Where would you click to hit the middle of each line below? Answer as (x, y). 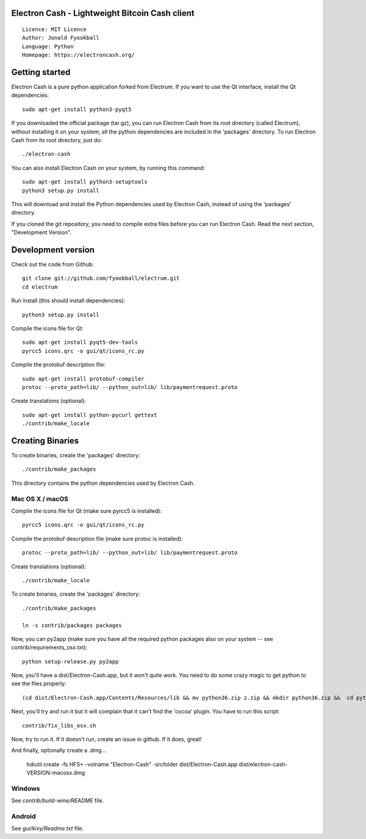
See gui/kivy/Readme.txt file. (48, 829)
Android (23, 816)
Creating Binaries (45, 441)
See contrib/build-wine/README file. (58, 801)
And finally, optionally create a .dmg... (59, 751)
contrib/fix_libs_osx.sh (59, 725)
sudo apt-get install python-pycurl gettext (90, 415)
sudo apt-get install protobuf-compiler (83, 379)
